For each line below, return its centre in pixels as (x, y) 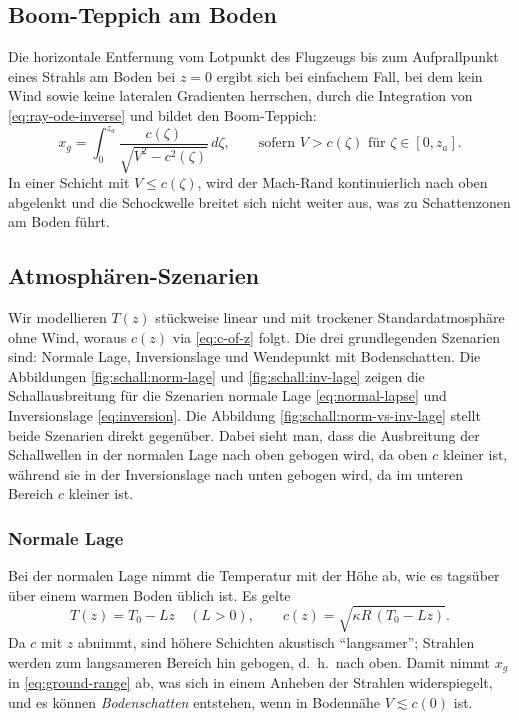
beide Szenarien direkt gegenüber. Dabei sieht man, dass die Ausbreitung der (244, 434)
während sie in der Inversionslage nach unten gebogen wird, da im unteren (236, 473)
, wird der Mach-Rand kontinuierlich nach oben (342, 182)
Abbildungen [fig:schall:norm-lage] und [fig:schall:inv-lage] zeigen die (216, 375)
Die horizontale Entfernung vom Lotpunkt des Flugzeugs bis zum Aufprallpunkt (253, 56)
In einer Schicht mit (69, 182)
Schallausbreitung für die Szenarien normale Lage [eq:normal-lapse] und (227, 395)
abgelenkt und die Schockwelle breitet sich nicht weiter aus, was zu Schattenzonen (259, 201)
